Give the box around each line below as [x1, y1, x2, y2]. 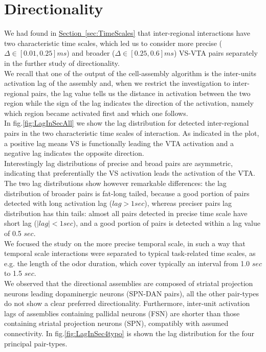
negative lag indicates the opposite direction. [4, 148, 144, 158]
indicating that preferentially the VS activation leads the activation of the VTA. [4, 168, 255, 178]
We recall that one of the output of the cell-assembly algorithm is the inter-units [4, 67, 257, 78]
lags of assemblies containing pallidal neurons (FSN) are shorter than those [4, 308, 240, 318]
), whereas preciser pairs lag [144, 198, 232, 208]
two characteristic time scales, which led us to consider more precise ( [4, 37, 223, 48]
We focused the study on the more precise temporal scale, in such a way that [4, 238, 246, 248]
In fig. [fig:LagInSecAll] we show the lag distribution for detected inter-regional [4, 118, 249, 128]
